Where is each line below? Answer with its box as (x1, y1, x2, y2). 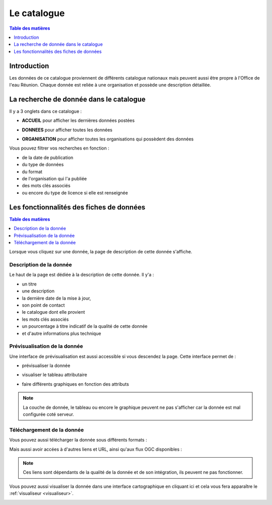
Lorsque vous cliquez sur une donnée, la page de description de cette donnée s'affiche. (9, 249, 192, 255)
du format (22, 169, 43, 175)
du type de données (22, 162, 64, 168)
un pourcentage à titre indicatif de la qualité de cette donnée (22, 323, 148, 329)
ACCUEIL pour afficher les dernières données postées (22, 117, 135, 123)
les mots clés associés (22, 316, 69, 322)
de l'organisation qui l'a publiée (22, 176, 87, 182)
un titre (22, 281, 37, 287)
